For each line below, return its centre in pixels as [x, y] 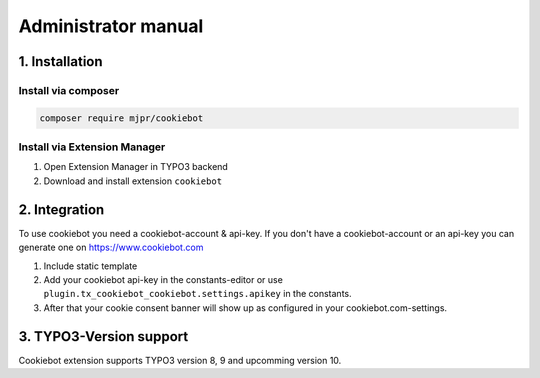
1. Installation [61, 61]
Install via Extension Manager [92, 147]
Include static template [90, 266]
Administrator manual [111, 26]
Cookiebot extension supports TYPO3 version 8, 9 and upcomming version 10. [180, 360]
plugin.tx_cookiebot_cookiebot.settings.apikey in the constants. [197, 294]
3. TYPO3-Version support [103, 336]
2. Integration [61, 209]
